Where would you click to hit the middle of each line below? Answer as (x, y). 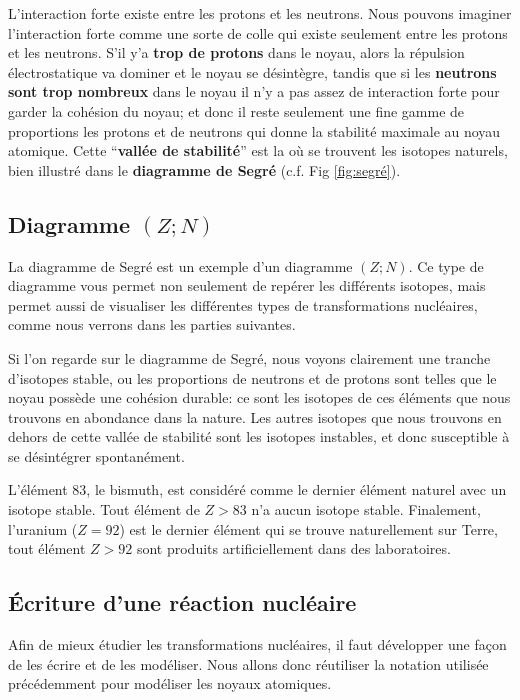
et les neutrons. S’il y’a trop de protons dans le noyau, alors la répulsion (236, 52)
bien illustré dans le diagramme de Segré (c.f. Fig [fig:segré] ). (204, 169)
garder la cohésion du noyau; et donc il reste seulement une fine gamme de (236, 110)
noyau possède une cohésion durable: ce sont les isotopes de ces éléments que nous (259, 397)
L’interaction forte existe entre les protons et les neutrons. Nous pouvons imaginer (260, 13)
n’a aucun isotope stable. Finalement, (366, 509)
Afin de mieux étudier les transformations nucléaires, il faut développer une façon (257, 644)
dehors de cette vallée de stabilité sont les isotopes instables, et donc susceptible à (259, 436)
